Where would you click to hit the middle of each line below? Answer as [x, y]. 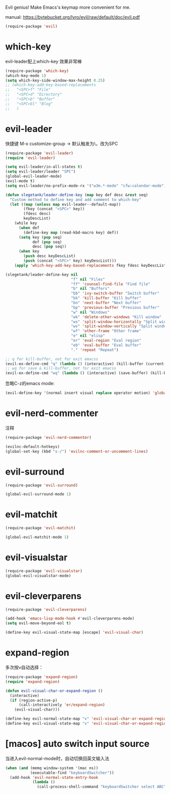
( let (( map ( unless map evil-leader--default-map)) [66, 204]
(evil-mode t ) [20, 181]
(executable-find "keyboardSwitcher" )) [72, 773]
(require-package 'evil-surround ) [42, 485]
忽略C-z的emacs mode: [30, 384]
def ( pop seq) [47, 242]
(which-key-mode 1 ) [26, 75]
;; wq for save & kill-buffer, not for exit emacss [61, 368]
